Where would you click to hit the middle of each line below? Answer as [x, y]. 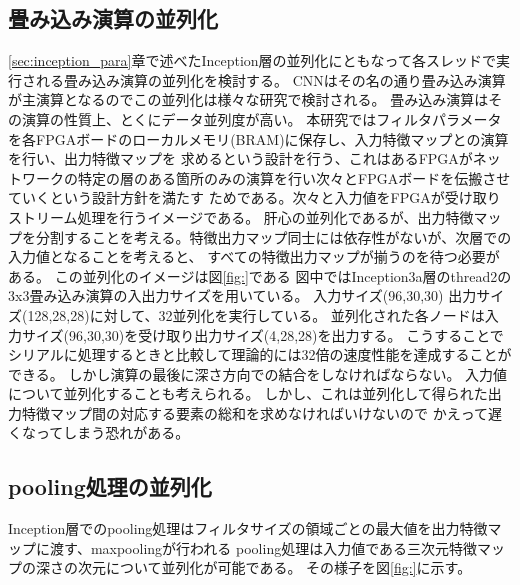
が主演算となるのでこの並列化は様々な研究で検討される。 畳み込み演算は [248, 99]
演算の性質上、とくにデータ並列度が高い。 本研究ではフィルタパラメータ [261, 118]
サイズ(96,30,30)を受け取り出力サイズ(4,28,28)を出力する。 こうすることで [262, 334]
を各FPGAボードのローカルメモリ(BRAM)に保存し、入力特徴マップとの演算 [258, 138]
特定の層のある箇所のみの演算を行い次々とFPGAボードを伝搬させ [294, 177]
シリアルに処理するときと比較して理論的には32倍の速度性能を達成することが [260, 354]
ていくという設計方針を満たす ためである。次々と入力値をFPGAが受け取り [254, 197]
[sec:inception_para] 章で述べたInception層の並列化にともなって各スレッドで [252, 60]
